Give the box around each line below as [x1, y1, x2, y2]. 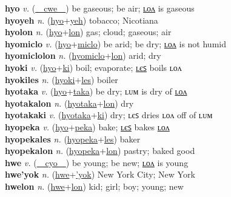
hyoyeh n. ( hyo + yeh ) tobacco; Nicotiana [5, 13, 158, 26]
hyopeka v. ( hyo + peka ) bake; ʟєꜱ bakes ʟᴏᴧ [5, 120, 170, 133]
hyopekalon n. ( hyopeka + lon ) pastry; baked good [5, 144, 195, 157]
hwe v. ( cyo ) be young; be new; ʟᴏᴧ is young [5, 156, 189, 169]
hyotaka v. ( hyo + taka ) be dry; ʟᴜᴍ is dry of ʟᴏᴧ [5, 85, 187, 98]
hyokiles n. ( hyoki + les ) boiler [5, 73, 118, 85]
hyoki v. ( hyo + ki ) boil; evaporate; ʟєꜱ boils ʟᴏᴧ [5, 61, 182, 73]
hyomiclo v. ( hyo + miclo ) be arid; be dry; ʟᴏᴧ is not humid [5, 37, 226, 50]
